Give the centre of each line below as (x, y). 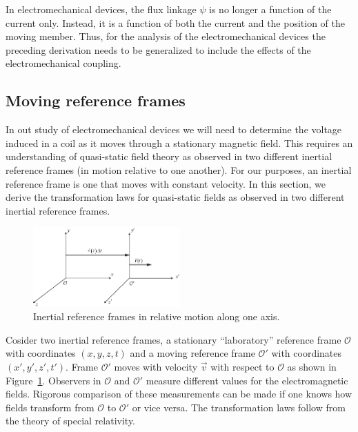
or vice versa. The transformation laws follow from (239, 407)
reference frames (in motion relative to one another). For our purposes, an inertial (179, 169)
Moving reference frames (96, 100)
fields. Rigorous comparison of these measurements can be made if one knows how (179, 394)
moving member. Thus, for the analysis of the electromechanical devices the (166, 36)
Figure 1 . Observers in (53, 380)
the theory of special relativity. (71, 421)
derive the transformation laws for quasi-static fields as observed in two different (175, 197)
